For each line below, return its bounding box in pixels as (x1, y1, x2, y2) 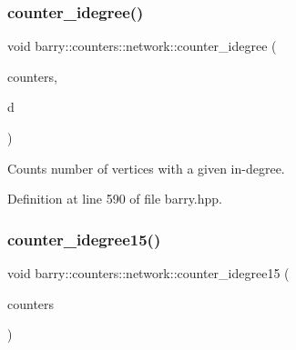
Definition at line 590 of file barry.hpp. (7, 189, 222, 208)
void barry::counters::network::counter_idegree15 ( (7, 264, 290, 282)
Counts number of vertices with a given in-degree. (7, 158, 285, 177)
